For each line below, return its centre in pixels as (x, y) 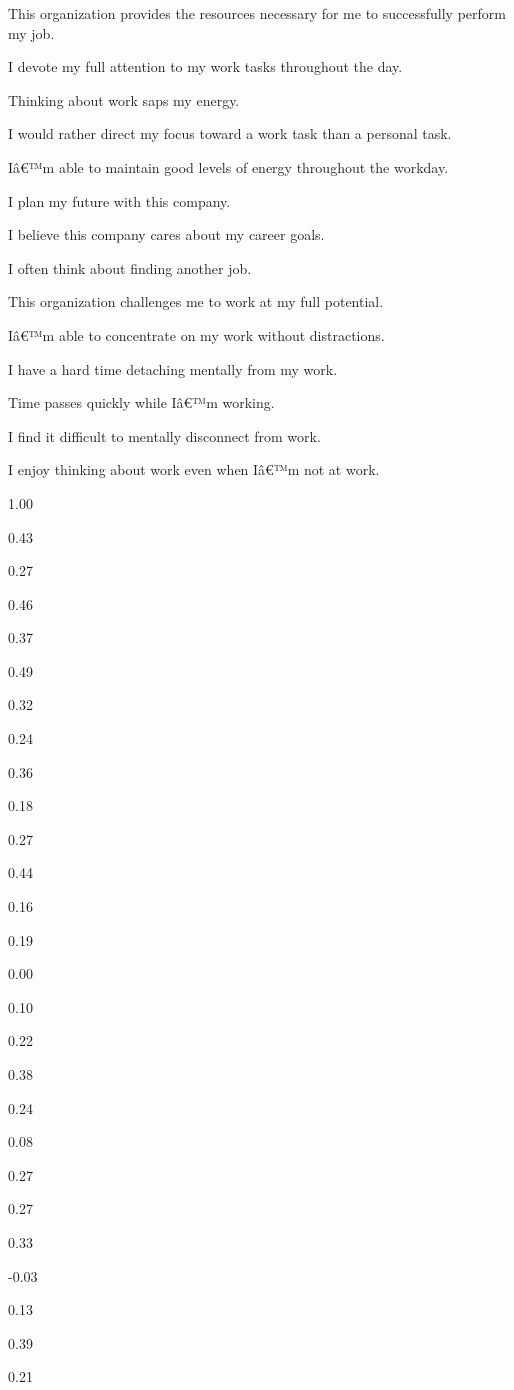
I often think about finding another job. (130, 267)
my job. (31, 32)
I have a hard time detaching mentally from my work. (173, 368)
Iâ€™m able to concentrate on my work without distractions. (196, 334)
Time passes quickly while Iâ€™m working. (141, 402)
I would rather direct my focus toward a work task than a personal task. (230, 133)
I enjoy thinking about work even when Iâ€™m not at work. (194, 469)
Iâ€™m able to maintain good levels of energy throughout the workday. (228, 166)
